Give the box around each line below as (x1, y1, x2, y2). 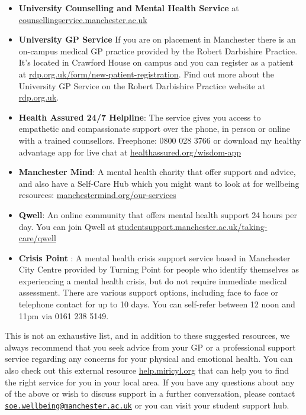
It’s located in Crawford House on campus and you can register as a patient (18, 56, 294, 69)
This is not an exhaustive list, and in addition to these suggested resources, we (5, 329, 290, 342)
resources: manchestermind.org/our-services (18, 189, 176, 201)
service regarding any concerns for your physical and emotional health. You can (5, 352, 293, 365)
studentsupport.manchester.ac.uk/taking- (118, 220, 268, 232)
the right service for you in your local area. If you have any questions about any (5, 375, 295, 388)
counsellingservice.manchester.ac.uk (18, 13, 147, 25)
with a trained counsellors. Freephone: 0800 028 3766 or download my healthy (18, 134, 301, 146)
